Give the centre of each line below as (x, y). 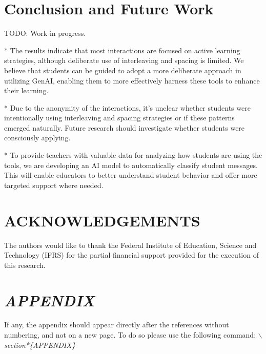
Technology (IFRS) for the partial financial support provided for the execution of (131, 255)
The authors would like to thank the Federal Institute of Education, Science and (130, 245)
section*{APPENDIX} (40, 345)
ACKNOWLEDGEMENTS (102, 220)
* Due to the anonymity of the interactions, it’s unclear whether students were (127, 107)
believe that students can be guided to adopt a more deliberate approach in (123, 70)
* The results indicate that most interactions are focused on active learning (122, 50)
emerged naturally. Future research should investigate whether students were (125, 127)
